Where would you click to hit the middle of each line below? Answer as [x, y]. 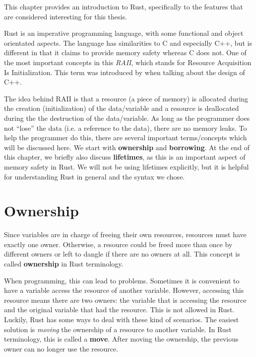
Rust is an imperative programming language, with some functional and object [124, 33]
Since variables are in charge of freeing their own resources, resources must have [125, 234]
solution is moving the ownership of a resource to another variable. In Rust [118, 329]
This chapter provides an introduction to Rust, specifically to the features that [124, 6]
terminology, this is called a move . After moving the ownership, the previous [121, 339]
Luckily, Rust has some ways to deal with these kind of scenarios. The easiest [122, 319]
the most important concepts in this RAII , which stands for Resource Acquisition [128, 62]
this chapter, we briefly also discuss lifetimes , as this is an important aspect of [125, 157]
